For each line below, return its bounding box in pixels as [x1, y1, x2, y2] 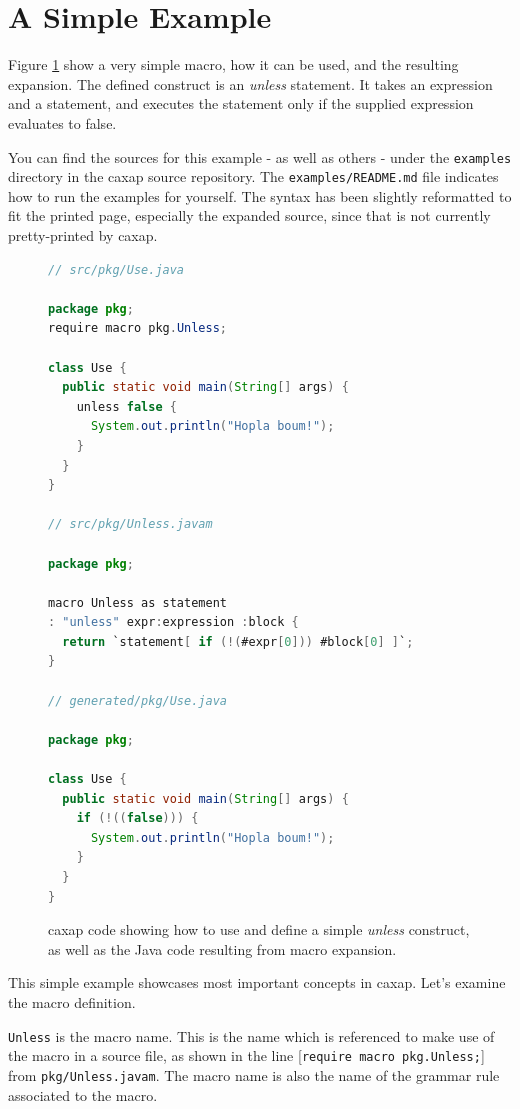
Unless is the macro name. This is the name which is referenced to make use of [8, 1025, 495, 1046]
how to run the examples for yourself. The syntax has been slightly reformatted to [8, 185, 512, 206]
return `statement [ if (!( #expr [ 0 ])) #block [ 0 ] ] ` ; [62, 634, 414, 649]
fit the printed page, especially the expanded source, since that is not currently [8, 205, 491, 226]
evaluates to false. [8, 112, 117, 133]
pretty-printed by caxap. [8, 225, 158, 245]
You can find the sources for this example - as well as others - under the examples [8, 146, 512, 167]
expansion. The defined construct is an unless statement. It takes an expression [8, 73, 493, 94]
